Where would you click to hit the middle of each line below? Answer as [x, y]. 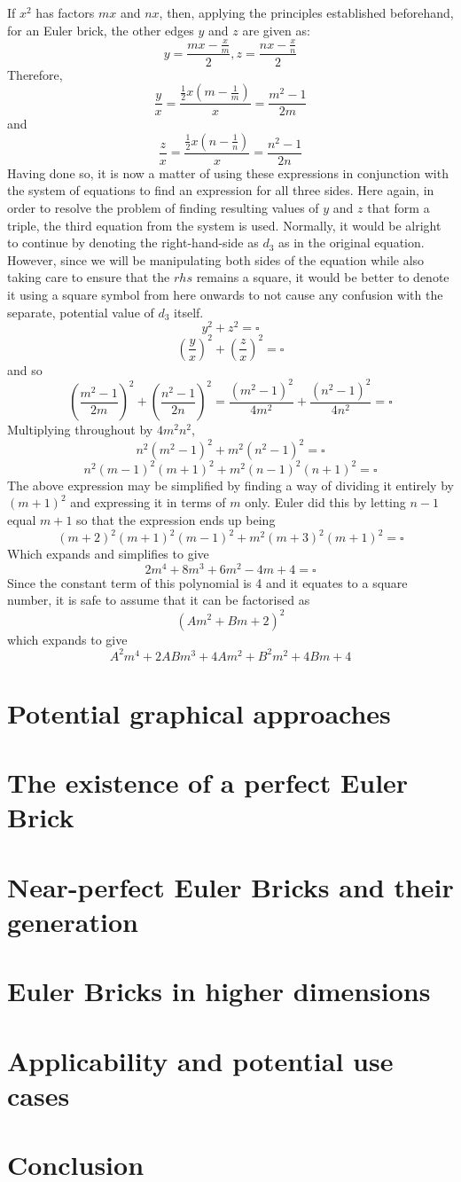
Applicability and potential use [200, 1060]
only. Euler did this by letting [325, 502]
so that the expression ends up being [176, 520]
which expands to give [67, 639]
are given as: [276, 30]
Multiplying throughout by [80, 430]
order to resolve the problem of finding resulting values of [163, 207]
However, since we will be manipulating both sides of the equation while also [216, 259]
